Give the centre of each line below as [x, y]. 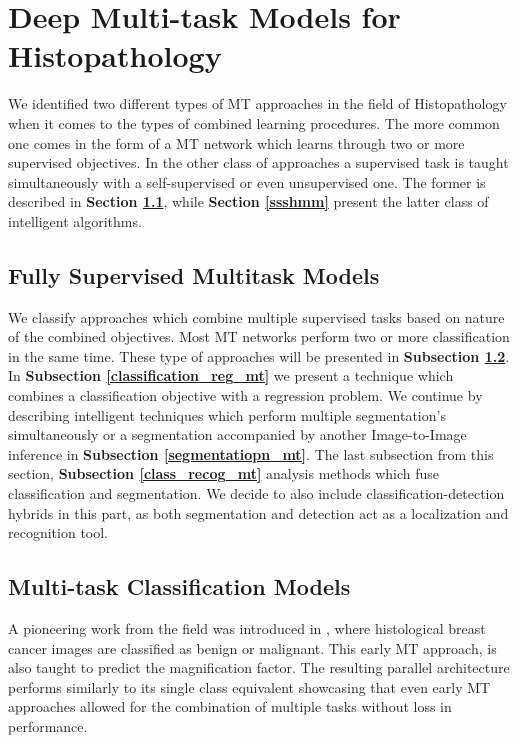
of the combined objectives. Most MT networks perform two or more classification [259, 336]
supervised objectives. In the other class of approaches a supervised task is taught [258, 162]
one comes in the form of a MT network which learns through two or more [236, 142]
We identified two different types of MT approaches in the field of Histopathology [257, 103]
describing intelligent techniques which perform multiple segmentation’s [227, 414]
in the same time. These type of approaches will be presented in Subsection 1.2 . [259, 355]
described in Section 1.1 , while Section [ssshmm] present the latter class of [248, 201]
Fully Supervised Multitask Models [194, 274]
